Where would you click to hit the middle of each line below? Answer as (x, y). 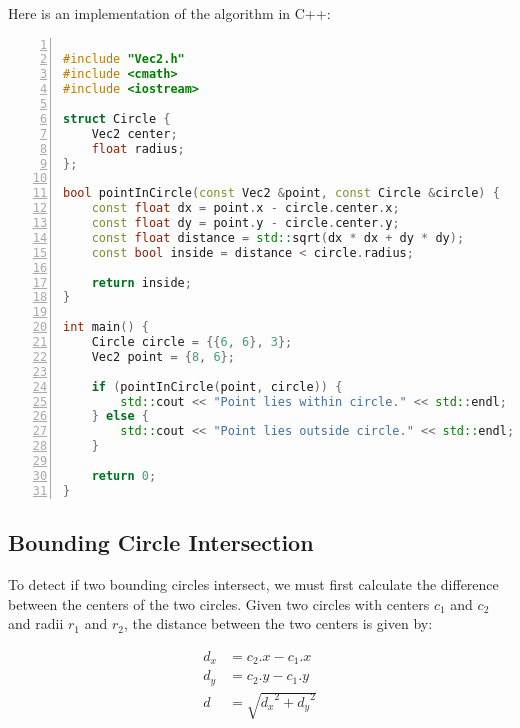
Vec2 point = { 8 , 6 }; (163, 356)
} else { (120, 416)
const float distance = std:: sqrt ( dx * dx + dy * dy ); (278, 237)
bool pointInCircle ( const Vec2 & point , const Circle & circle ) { (281, 193)
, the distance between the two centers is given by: (278, 623)
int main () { (106, 327)
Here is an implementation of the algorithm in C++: (169, 13)
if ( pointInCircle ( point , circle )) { (217, 386)
